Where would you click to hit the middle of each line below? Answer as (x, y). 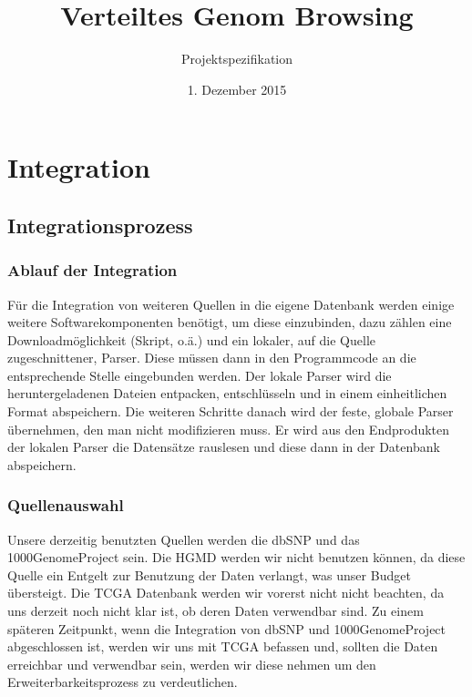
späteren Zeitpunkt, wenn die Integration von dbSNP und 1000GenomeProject (227, 628)
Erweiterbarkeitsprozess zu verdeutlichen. (123, 682)
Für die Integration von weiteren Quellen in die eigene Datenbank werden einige (231, 304)
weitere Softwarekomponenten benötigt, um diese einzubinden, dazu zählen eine (230, 322)
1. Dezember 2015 (237, 89)
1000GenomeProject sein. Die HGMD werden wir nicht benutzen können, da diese (236, 557)
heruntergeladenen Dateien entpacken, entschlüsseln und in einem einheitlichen (227, 393)
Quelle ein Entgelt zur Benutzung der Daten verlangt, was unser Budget (209, 574)
